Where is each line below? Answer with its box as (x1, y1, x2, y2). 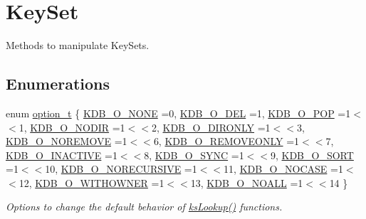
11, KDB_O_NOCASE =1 (224, 161, 343, 176)
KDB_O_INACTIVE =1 (6, 147, 117, 162)
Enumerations (6, 73, 110, 95)
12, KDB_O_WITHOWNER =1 (19, 175, 164, 190)
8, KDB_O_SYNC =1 (144, 147, 244, 162)
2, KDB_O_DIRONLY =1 (151, 119, 271, 134)
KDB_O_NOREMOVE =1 (6, 134, 127, 149)
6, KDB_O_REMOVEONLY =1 (153, 134, 300, 149)
